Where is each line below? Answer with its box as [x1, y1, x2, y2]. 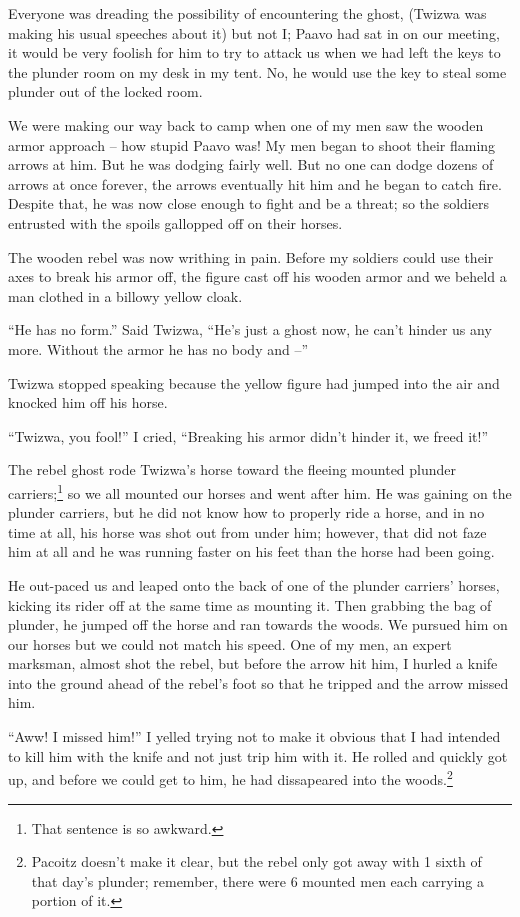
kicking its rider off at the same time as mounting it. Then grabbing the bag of [8, 594, 492, 615]
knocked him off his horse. [8, 392, 168, 413]
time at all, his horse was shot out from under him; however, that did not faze [8, 521, 487, 542]
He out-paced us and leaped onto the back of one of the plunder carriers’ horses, [8, 574, 500, 595]
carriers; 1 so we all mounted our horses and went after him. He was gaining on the [8, 479, 512, 503]
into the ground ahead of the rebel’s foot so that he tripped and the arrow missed [8, 672, 509, 693]
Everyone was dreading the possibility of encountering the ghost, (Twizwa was [8, 3, 487, 23]
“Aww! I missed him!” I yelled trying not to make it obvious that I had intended [8, 726, 501, 747]
